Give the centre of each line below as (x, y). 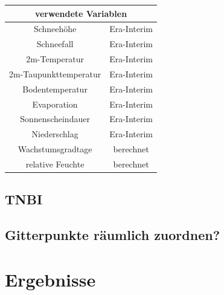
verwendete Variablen (81, 13)
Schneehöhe (55, 29)
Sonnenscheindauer (55, 119)
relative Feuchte (55, 164)
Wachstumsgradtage (55, 149)
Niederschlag (55, 134)
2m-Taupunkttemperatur (55, 73)
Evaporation (55, 104)
